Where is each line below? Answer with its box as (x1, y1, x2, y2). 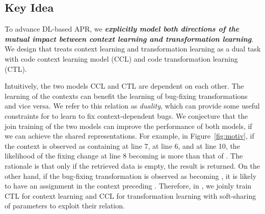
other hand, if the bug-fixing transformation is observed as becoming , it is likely (5, 170, 257, 181)
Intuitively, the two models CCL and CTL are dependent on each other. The (5, 81, 244, 91)
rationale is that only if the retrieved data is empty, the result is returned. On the (5, 160, 260, 171)
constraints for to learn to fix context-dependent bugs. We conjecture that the (5, 110, 248, 121)
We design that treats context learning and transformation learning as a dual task (5, 43, 261, 54)
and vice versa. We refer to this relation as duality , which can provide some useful (5, 100, 260, 111)
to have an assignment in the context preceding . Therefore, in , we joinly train (5, 180, 252, 191)
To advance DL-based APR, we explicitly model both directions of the (5, 23, 240, 34)
